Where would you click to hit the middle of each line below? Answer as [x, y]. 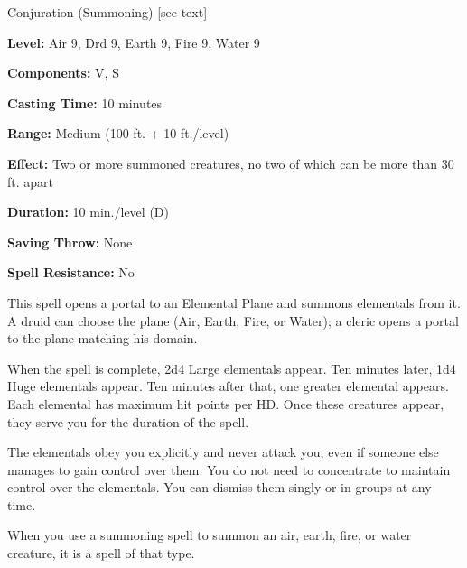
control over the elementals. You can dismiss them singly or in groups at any [219, 487]
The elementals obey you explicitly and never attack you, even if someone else [223, 452]
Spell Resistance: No [71, 272]
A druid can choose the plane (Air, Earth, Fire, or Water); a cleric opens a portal [233, 320]
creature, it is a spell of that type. [101, 553]
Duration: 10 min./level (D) [88, 212]
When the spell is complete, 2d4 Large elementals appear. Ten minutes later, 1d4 [232, 368]
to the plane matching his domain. [103, 338]
